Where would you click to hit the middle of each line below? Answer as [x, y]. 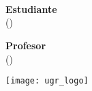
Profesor [26, 45]
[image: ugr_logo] [47, 81]
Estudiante [31, 9]
